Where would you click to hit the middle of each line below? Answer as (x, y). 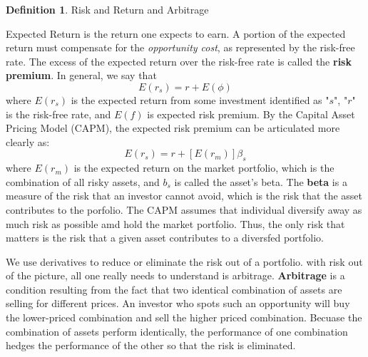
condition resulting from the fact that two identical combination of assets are (174, 289)
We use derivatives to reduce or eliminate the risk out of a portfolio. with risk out (184, 261)
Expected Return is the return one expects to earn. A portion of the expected (176, 33)
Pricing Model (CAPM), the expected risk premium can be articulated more (173, 128)
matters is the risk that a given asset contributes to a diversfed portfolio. (165, 238)
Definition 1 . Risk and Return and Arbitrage (107, 9)
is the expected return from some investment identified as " (200, 99)
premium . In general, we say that (81, 75)
